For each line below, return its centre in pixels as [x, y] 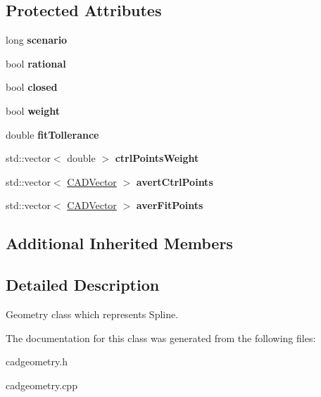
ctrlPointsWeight [157, 158]
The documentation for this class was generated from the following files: [161, 338]
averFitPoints [170, 205]
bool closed [32, 87]
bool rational [36, 63]
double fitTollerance [52, 134]
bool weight [33, 110]
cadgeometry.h [37, 361]
